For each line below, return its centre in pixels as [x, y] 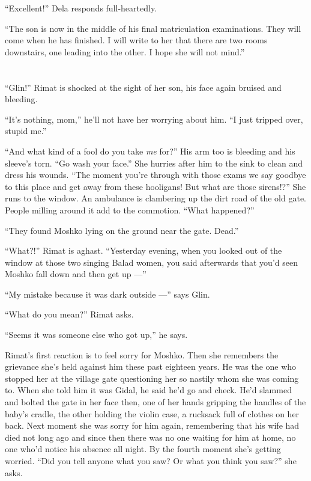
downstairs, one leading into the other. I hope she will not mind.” [125, 51]
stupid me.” [26, 131]
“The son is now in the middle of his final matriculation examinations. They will [153, 28]
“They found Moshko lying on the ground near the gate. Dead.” [122, 230]
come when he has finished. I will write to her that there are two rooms [136, 40]
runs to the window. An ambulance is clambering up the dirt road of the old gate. [155, 198]
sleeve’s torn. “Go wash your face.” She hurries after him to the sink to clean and [154, 163]
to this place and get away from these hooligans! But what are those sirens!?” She [155, 186]
